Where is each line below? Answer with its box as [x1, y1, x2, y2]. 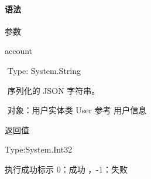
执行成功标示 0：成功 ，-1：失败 [5, 163, 128, 175]
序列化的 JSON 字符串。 [7, 84, 100, 96]
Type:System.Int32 [5, 143, 73, 156]
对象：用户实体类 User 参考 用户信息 [7, 104, 147, 116]
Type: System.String [7, 64, 81, 76]
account [5, 45, 33, 57]
